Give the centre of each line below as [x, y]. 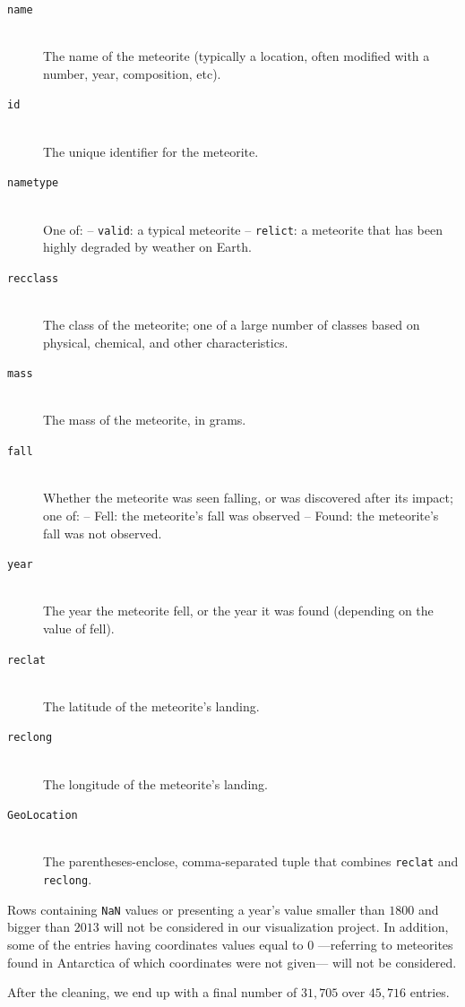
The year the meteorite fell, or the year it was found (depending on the [238, 611]
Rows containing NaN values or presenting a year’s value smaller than [196, 909]
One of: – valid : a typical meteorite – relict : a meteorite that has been [243, 229]
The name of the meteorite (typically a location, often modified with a [237, 56]
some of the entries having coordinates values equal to [155, 945]
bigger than [39, 927]
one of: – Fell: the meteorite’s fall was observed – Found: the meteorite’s [241, 515]
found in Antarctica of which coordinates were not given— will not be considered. [232, 962]
